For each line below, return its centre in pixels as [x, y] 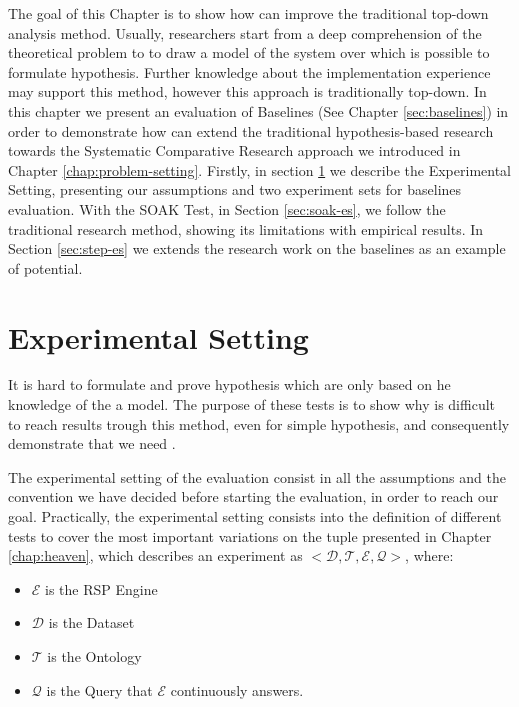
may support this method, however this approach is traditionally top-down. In [247, 91]
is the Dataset [91, 622]
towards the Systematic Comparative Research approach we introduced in [234, 150]
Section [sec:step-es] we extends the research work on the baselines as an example [257, 248]
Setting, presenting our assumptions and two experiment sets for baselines [235, 189]
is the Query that [99, 689]
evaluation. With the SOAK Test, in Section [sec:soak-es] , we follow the [227, 208]
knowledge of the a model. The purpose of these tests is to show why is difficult [252, 404]
